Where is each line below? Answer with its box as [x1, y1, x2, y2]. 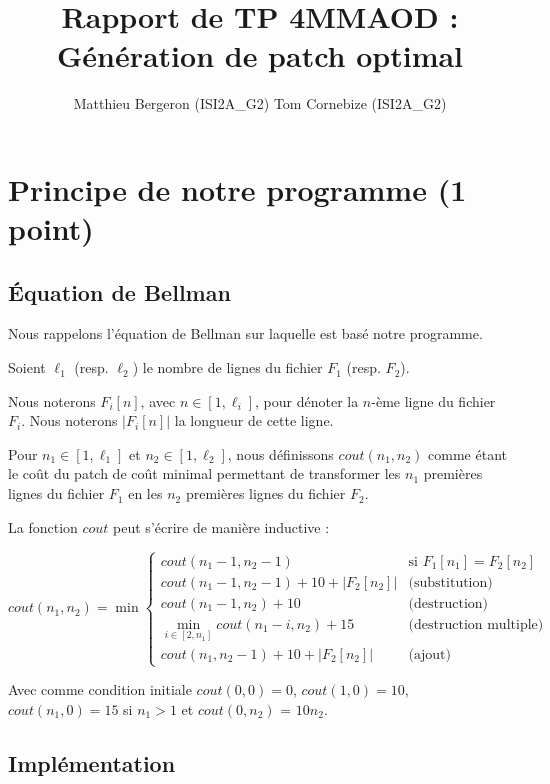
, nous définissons [227, 443, 334, 464]
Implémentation [8, 747, 176, 778]
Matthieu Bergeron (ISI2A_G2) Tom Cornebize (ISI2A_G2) [73, 93, 447, 114]
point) [8, 208, 94, 249]
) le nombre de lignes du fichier [132, 357, 323, 378]
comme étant [428, 443, 507, 464]
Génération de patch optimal [56, 35, 464, 76]
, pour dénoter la [255, 390, 359, 411]
